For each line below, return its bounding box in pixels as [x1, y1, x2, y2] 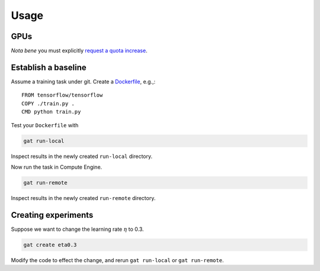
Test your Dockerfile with [11, 121, 79, 128]
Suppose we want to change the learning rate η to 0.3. [11, 225, 145, 233]
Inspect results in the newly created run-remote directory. [11, 194, 156, 201]
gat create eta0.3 [23, 241, 77, 248]
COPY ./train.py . [21, 100, 75, 107]
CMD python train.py [21, 108, 81, 115]
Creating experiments [11, 210, 94, 220]
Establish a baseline [11, 62, 87, 72]
